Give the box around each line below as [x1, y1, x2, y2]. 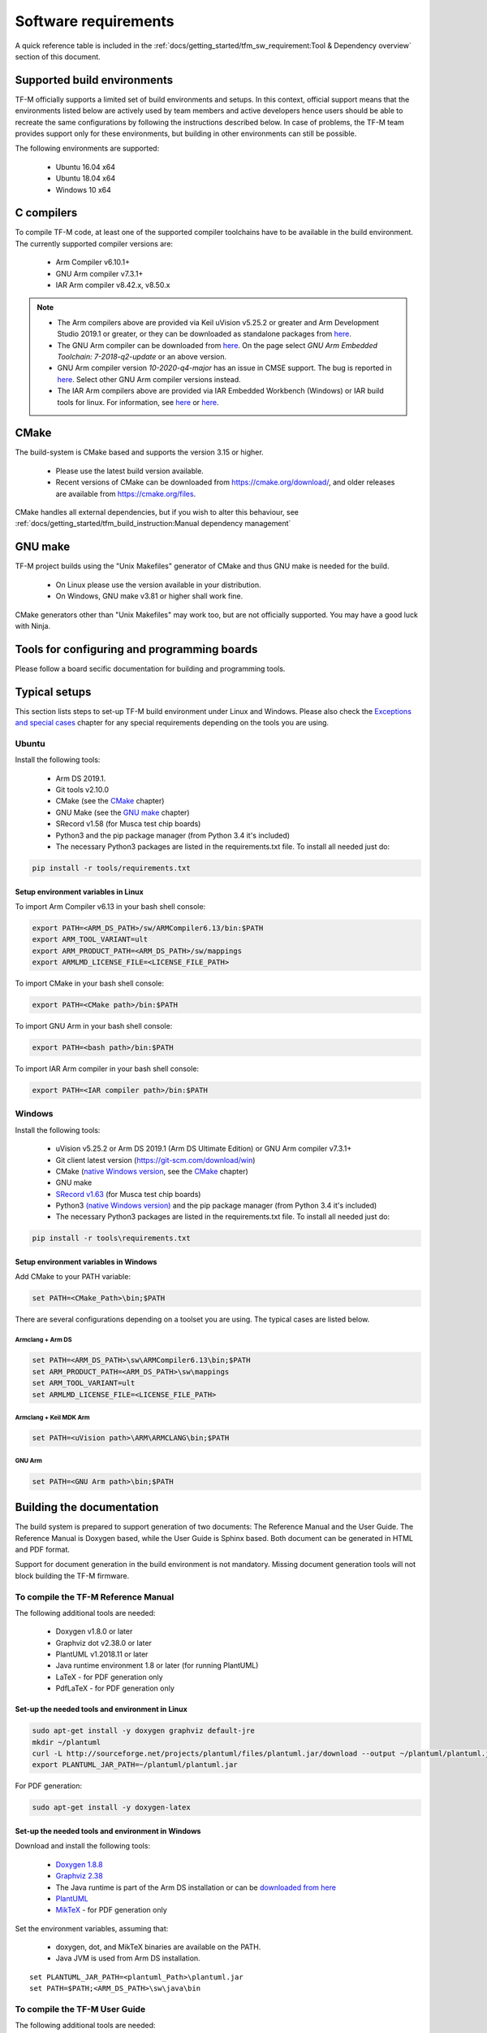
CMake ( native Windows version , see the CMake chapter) [55, 1166, 249, 1176]
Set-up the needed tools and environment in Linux [15, 1704, 188, 1714]
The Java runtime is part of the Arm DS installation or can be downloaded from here [55, 1883, 337, 1892]
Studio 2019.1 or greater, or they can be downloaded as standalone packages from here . [57, 329, 352, 339]
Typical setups [15, 685, 92, 699]
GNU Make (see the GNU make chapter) [55, 808, 190, 817]
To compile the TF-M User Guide [15, 2004, 146, 2014]
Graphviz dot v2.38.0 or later [55, 1638, 152, 1648]
